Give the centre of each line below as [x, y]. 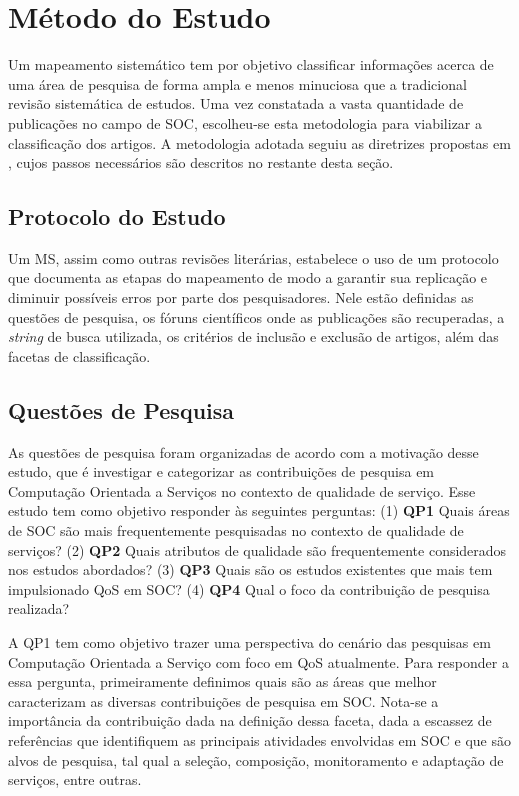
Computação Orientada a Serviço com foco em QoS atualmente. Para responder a [258, 661]
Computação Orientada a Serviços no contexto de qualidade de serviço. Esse [242, 490]
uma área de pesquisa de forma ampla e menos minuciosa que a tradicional [237, 83]
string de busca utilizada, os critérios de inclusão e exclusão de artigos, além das [253, 336]
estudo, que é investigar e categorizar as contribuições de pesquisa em [221, 471]
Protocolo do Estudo [117, 216]
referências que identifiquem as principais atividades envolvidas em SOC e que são [260, 739]
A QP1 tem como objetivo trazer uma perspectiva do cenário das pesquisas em [249, 642]
